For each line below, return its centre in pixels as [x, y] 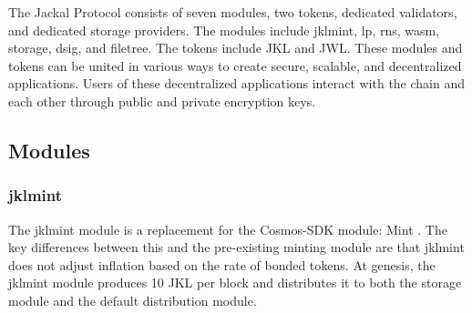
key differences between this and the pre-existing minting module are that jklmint [236, 247]
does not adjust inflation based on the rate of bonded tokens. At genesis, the [222, 264]
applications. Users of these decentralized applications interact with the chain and [237, 83]
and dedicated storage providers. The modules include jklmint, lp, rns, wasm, [224, 30]
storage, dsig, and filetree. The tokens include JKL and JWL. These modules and [236, 48]
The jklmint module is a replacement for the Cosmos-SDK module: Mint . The [228, 229]
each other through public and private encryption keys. [162, 101]
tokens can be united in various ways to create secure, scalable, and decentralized [235, 65]
